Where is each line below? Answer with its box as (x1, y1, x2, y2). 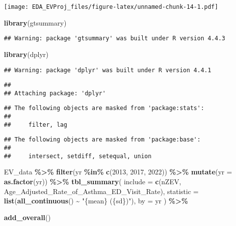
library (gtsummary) (4, 17, 67, 28)
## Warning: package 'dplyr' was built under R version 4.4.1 (4, 66, 211, 74)
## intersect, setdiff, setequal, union (4, 152, 152, 160)
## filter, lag (4, 121, 67, 128)
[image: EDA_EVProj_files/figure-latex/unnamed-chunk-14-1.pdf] (4, 3, 218, 10)
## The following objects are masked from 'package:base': (4, 136, 201, 143)
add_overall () (4, 212, 51, 222)
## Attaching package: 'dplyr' (4, 89, 106, 97)
